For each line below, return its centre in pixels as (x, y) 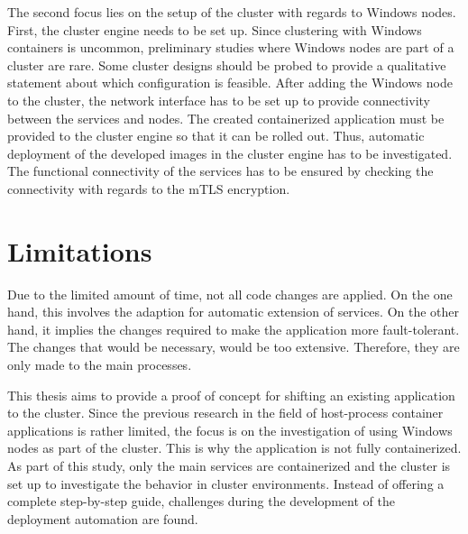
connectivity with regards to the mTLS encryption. (149, 188)
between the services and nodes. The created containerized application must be (226, 118)
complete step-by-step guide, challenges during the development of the (201, 501)
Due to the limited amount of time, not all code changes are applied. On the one (230, 294)
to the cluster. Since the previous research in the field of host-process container (225, 413)
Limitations (80, 250)
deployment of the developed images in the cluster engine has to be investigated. (230, 153)
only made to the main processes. (100, 365)
